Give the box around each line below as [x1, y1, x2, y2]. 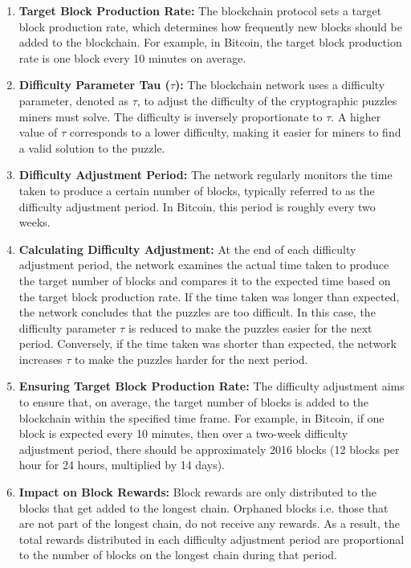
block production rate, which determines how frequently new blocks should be [18, 18, 402, 35]
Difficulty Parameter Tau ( [18, 76, 170, 93]
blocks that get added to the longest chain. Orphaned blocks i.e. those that [18, 499, 389, 516]
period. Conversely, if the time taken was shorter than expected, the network [18, 335, 397, 352]
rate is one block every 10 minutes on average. [18, 49, 246, 66]
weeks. [18, 214, 51, 231]
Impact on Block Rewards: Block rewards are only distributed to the [18, 484, 377, 501]
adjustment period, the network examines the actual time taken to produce [18, 256, 389, 273]
